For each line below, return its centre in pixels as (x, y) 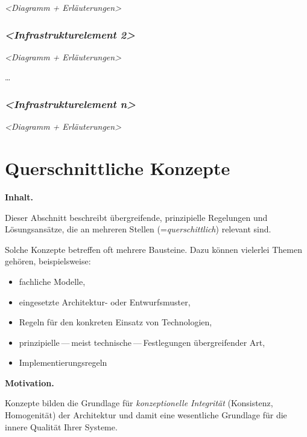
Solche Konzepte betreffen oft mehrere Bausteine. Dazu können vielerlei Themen (153, 249)
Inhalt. (19, 196)
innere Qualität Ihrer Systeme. (61, 426)
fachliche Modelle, (52, 281)
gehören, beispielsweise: (48, 261)
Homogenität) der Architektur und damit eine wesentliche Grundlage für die (146, 415)
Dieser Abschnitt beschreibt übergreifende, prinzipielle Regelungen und (136, 217)
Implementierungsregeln (63, 362)
